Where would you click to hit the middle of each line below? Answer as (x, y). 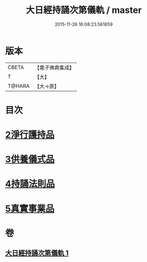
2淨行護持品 (30, 135)
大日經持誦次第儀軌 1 (37, 253)
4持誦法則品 (30, 184)
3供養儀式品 (30, 159)
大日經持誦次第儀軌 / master (84, 10)
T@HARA (19, 86)
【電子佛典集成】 (55, 68)
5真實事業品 (30, 209)
